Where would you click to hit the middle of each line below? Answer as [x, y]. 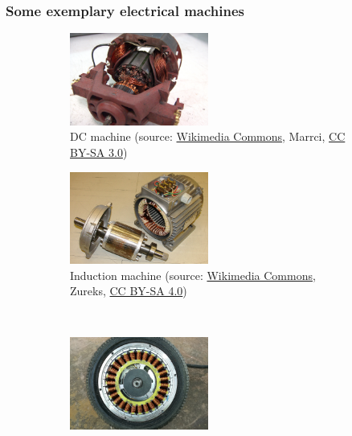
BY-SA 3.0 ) [99, 152]
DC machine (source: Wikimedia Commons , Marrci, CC [208, 136]
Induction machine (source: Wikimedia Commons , [193, 275]
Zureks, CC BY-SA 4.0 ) [129, 291]
